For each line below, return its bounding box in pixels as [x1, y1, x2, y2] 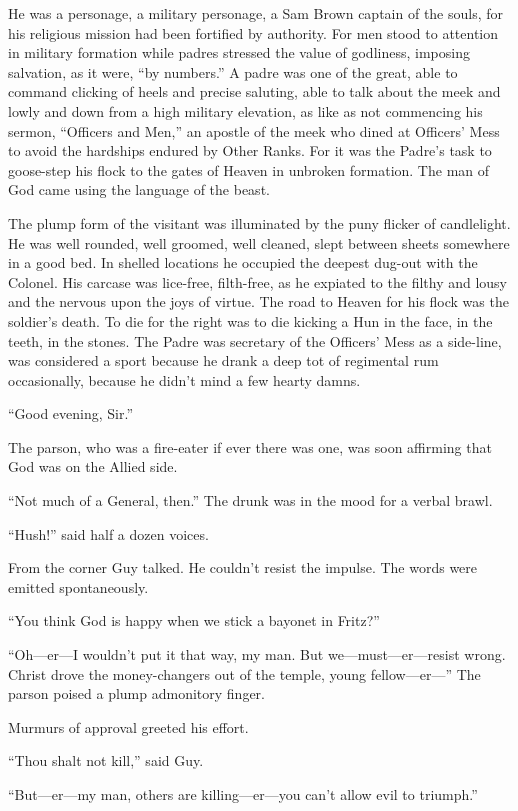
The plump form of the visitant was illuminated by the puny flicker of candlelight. [8, 212, 511, 233]
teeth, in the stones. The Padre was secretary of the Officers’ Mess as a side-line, [8, 330, 502, 351]
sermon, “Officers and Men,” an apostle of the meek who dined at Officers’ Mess [8, 120, 500, 141]
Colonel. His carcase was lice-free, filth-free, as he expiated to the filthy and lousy [8, 271, 508, 292]
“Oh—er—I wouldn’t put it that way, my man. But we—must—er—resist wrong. [8, 644, 506, 665]
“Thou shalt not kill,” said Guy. [8, 750, 204, 771]
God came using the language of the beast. [8, 179, 270, 200]
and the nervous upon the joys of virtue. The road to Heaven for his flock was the [8, 291, 509, 312]
